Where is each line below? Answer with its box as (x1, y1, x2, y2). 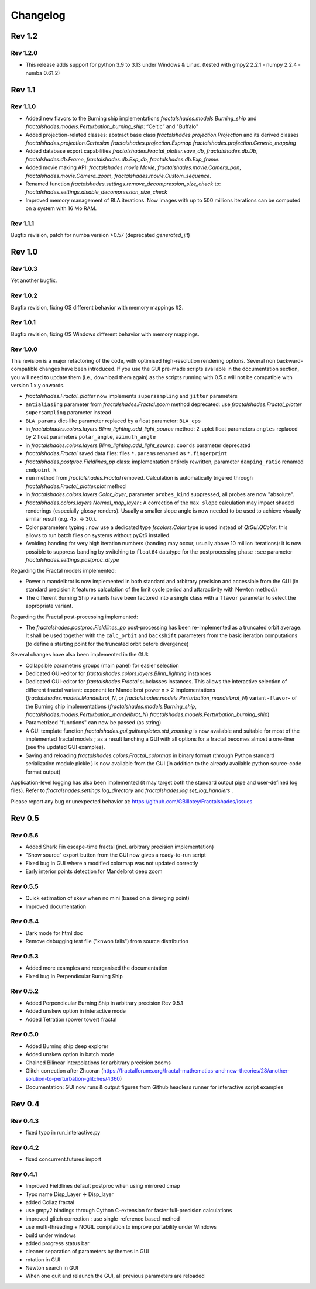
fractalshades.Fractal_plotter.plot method (25, 483, 126, 490)
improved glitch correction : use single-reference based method (25, 1215, 180, 1222)
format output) (25, 768, 61, 775)
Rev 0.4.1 (11, 1170, 37, 1178)
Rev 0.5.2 (11, 987, 39, 995)
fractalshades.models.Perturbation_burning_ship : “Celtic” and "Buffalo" (25, 123, 199, 130)
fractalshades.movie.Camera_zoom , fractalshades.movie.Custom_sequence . (25, 172, 212, 179)
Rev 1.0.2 (11, 291, 38, 300)
